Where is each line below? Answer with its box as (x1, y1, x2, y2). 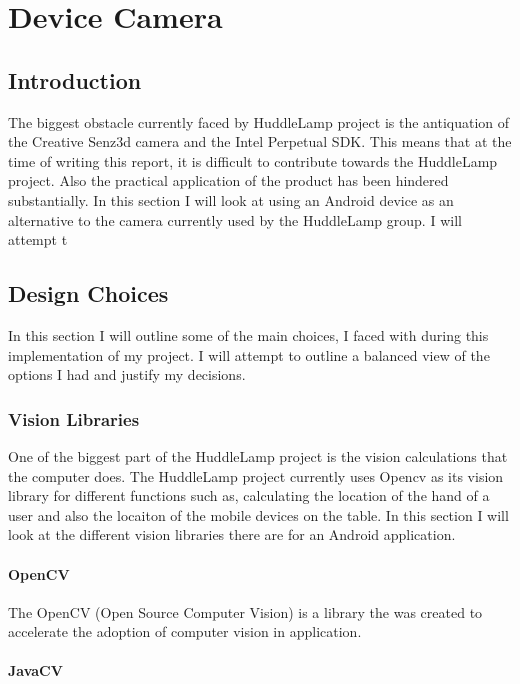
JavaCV (8, 660, 63, 681)
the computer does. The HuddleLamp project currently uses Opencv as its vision (8, 465, 504, 486)
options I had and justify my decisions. (8, 364, 246, 385)
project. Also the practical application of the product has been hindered (8, 170, 449, 191)
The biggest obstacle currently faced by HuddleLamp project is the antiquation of (8, 111, 510, 132)
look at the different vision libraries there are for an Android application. (8, 524, 456, 545)
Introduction (8, 64, 142, 95)
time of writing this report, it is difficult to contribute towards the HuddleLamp (8, 150, 498, 171)
